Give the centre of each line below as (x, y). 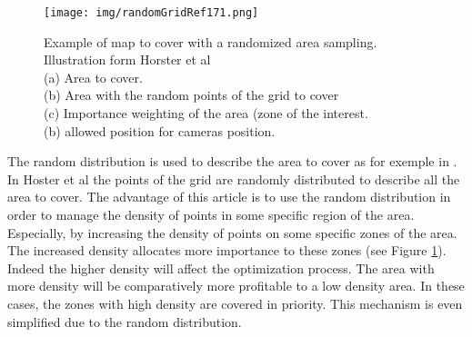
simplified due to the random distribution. (125, 321)
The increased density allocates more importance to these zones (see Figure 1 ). (227, 250)
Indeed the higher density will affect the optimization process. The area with (221, 268)
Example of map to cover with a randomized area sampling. (211, 41)
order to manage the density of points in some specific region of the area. (211, 214)
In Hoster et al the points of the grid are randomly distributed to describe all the (234, 178)
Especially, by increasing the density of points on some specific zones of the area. (232, 232)
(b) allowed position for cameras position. (160, 130)
